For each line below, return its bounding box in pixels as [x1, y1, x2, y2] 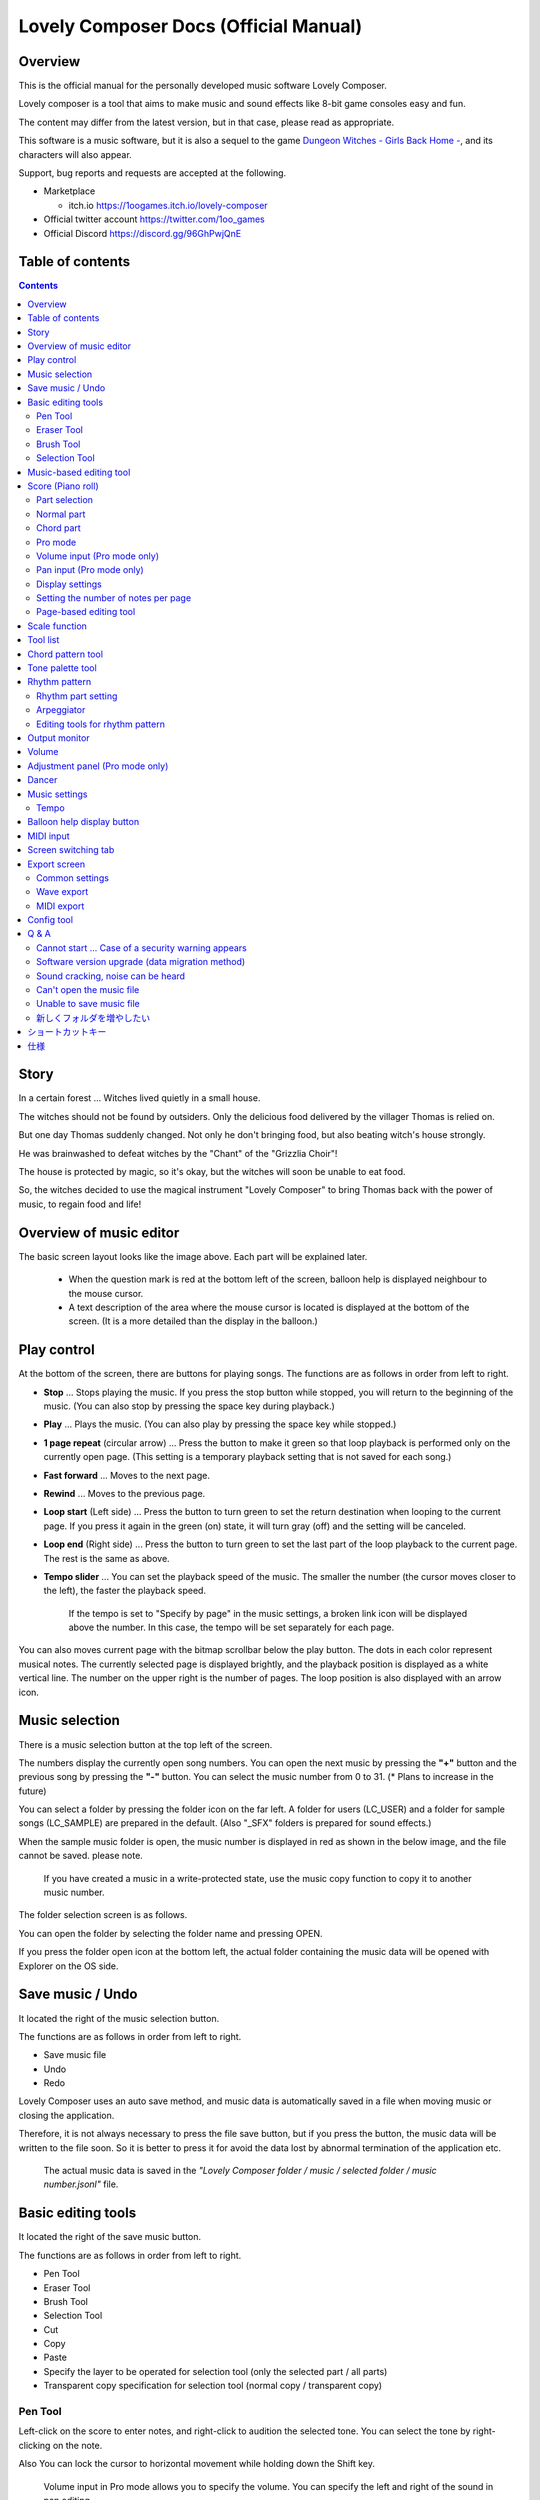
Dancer [27, 774, 58, 786]
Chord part [36, 522, 82, 534]
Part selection [36, 494, 94, 506]
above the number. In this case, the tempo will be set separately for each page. [68, 1621, 395, 1634]
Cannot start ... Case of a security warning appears [36, 941, 247, 954]
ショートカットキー [27, 1026, 107, 1038]
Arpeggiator [36, 704, 86, 716]
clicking [18, 2439, 51, 2451]
